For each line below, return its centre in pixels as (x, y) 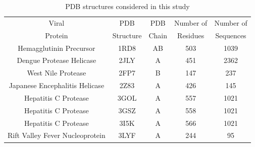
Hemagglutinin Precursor (57, 48)
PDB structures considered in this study (127, 6)
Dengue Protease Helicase (57, 60)
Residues (191, 35)
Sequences (231, 35)
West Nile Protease (57, 73)
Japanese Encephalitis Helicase (57, 85)
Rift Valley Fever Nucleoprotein (57, 135)
